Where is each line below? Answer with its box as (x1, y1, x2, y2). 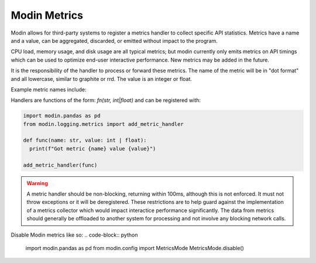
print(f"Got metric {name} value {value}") (29, 145, 156, 152)
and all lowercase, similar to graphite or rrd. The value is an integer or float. (11, 75, 193, 82)
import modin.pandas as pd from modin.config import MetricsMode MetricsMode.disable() (25, 244, 244, 251)
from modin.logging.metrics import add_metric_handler (23, 121, 184, 127)
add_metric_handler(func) (23, 162, 98, 168)
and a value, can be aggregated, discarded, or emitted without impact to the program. (11, 37, 218, 44)
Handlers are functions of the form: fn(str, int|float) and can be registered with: (11, 97, 201, 104)
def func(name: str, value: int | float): (23, 137, 147, 144)
